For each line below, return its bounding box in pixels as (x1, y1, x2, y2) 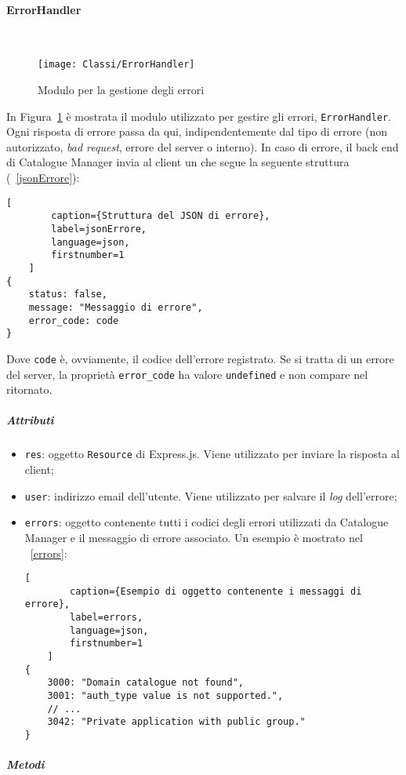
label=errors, (70, 612, 143, 624)
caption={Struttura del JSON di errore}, (51, 210, 270, 222)
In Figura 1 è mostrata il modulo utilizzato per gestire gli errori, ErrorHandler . (6, 107, 392, 124)
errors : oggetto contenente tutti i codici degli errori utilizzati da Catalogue (24, 514, 389, 530)
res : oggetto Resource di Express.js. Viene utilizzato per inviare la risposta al (24, 446, 400, 462)
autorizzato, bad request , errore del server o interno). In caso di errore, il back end (6, 138, 399, 155)
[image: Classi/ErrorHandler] (38, 59, 195, 71)
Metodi (6, 756, 45, 773)
